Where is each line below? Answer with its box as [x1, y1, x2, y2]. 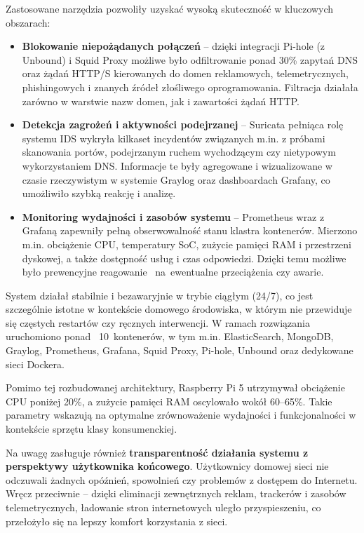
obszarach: [6, 15, 50, 29]
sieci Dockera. [6, 356, 65, 371]
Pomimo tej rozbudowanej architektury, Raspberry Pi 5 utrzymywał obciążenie [6, 380, 345, 395]
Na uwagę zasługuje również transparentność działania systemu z [6, 445, 309, 459]
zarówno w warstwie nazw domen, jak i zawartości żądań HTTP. [22, 93, 299, 108]
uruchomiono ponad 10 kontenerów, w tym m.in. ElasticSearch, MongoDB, [6, 329, 334, 344]
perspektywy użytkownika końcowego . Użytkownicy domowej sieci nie [6, 459, 329, 473]
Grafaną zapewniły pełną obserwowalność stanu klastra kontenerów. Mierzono [22, 223, 358, 238]
